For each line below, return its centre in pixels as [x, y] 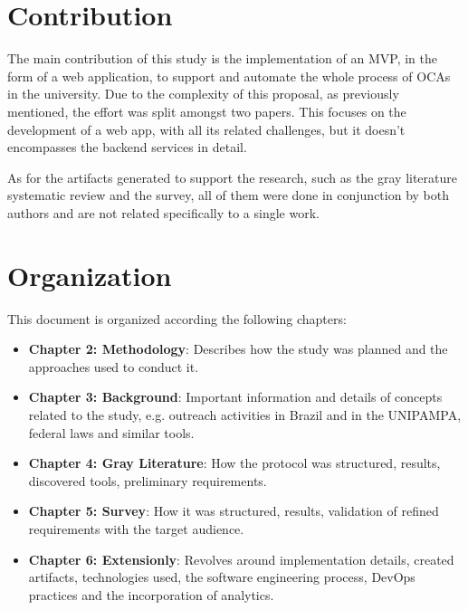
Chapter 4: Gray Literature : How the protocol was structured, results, [234, 463]
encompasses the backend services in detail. [127, 147]
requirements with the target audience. [136, 528]
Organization [90, 275]
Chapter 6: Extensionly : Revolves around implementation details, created [241, 559]
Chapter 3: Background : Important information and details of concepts [235, 397]
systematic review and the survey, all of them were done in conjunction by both [229, 195]
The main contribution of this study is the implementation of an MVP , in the [222, 58]
